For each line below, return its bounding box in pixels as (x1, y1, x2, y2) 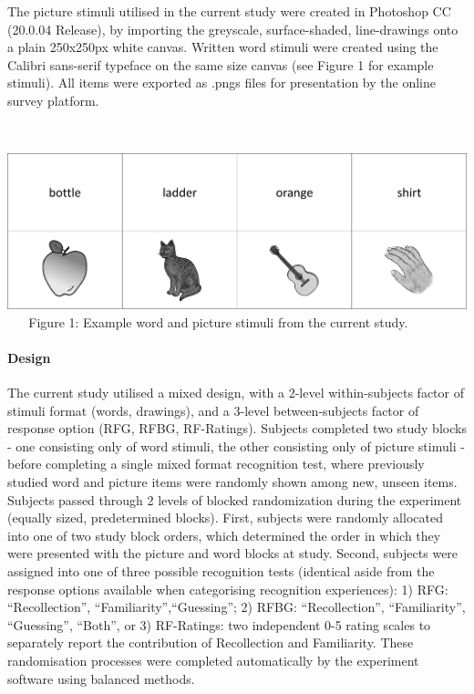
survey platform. (7, 90, 99, 109)
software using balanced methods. (7, 668, 195, 688)
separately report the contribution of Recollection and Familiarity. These (7, 633, 414, 652)
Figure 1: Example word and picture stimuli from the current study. (28, 312, 408, 331)
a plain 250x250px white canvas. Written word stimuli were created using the (7, 37, 438, 57)
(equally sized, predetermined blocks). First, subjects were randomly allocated (7, 508, 443, 527)
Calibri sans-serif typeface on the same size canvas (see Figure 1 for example (7, 55, 434, 74)
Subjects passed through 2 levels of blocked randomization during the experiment (7, 490, 462, 509)
